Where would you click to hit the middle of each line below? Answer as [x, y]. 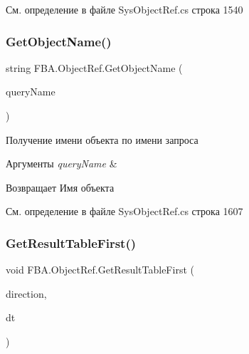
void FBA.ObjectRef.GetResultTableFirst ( [100, 270]
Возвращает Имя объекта [60, 187]
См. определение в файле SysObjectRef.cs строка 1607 [124, 211]
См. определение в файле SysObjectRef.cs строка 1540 [124, 9]
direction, [26, 293]
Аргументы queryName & [62, 163]
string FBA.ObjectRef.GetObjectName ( [94, 67]
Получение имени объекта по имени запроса [102, 139]
